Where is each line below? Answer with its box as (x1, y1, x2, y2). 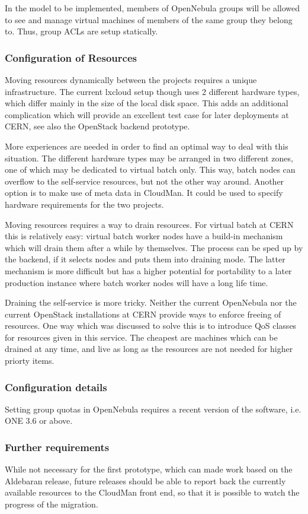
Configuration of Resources (5, 50, 137, 65)
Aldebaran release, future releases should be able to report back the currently (5, 474, 286, 487)
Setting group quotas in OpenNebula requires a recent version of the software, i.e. (5, 402, 301, 415)
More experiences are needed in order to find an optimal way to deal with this (5, 139, 288, 152)
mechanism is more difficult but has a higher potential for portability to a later (5, 264, 292, 277)
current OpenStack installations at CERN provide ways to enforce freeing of (5, 307, 281, 320)
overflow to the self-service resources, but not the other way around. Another (5, 174, 284, 187)
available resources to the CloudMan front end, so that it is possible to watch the (5, 486, 300, 499)
